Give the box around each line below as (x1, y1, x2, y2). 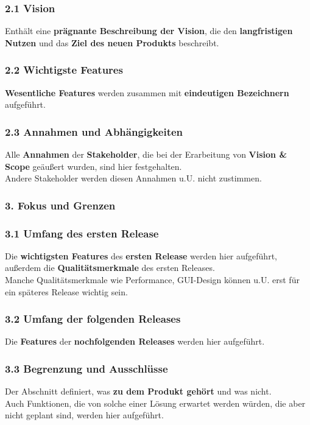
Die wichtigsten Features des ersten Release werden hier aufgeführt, (5, 249, 277, 262)
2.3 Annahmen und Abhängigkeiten (5, 124, 183, 139)
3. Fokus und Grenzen (5, 197, 116, 212)
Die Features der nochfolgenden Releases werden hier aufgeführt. (5, 335, 265, 348)
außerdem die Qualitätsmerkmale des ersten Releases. (5, 261, 215, 274)
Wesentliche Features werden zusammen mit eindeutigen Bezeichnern (5, 86, 289, 99)
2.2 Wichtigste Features (5, 62, 123, 77)
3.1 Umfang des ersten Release (5, 225, 159, 241)
